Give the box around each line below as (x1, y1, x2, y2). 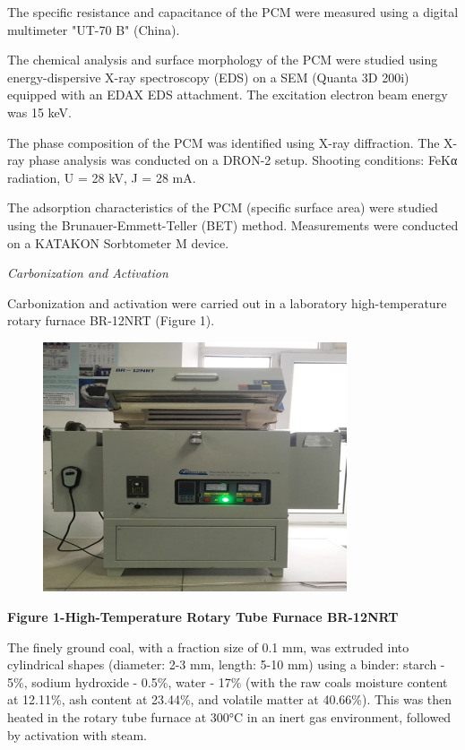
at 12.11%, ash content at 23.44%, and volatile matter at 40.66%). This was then (7, 690, 452, 709)
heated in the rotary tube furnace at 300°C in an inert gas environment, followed (7, 707, 452, 726)
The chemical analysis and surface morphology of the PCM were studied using (7, 50, 438, 69)
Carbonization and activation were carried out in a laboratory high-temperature (7, 293, 447, 312)
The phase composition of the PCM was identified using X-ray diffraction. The (7, 133, 440, 151)
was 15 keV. (7, 102, 73, 121)
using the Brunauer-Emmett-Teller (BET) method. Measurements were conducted (7, 215, 459, 234)
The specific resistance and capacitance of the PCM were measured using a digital (7, 3, 459, 21)
